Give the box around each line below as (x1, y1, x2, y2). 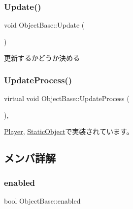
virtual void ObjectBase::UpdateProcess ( (4, 93, 130, 104)
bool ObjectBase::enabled (4, 196, 81, 206)
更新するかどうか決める (4, 53, 80, 63)
